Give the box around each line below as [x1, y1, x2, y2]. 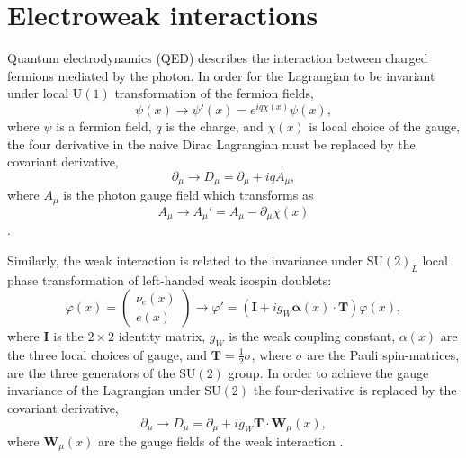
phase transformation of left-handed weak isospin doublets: [7, 270, 332, 289]
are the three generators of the [7, 363, 175, 382]
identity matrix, [118, 327, 206, 346]
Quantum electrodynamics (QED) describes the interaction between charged [7, 49, 428, 67]
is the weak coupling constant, [229, 327, 396, 346]
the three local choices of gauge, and [7, 345, 208, 364]
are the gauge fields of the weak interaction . [97, 431, 344, 450]
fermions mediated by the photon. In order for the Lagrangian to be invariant [7, 66, 435, 85]
